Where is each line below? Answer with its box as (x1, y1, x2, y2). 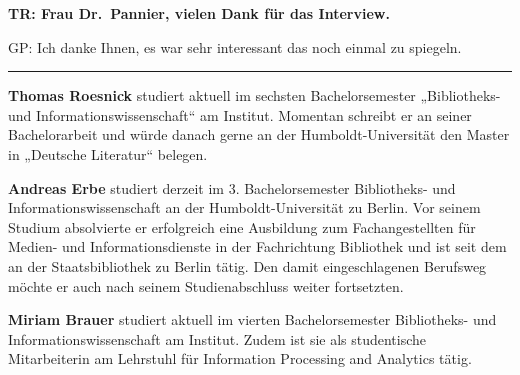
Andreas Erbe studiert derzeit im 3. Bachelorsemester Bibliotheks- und (8, 177, 456, 198)
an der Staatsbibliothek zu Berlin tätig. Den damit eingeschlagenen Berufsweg (8, 255, 487, 276)
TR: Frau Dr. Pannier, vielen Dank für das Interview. (8, 3, 390, 23)
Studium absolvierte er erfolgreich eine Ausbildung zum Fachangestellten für (8, 216, 476, 237)
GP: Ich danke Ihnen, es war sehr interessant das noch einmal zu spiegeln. (8, 36, 462, 57)
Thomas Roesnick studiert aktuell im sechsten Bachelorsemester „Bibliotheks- (8, 85, 501, 106)
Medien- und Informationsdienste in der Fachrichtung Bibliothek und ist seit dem (8, 236, 507, 257)
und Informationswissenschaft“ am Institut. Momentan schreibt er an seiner (8, 104, 472, 125)
